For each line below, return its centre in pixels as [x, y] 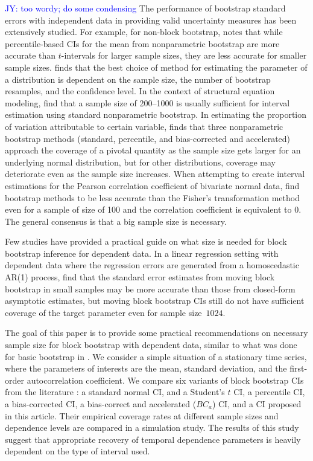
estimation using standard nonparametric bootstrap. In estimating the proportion [156, 114]
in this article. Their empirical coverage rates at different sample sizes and [142, 415]
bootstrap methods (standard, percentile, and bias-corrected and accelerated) [148, 138]
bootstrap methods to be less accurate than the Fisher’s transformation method [152, 197]
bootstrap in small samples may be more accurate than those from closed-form [150, 289]
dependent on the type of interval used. [77, 451]
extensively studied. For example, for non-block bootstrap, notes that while [144, 32]
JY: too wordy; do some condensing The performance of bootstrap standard [145, 8]
